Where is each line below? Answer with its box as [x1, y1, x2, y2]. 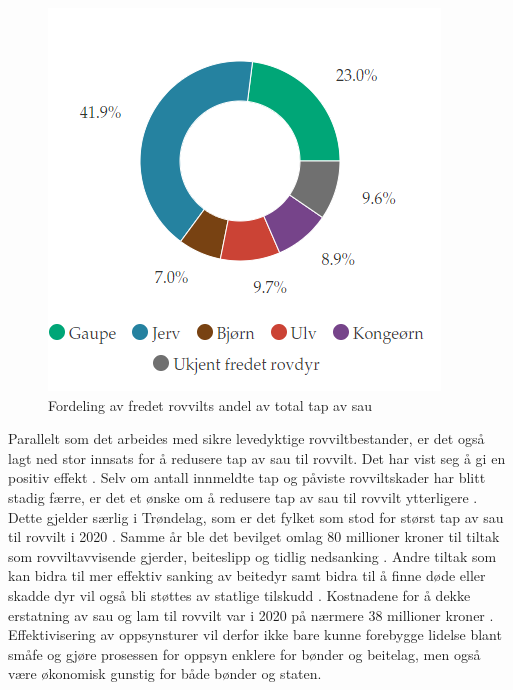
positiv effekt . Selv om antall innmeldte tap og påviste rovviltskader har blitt [8, 467, 486, 488]
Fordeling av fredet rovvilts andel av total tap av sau [48, 394, 373, 415]
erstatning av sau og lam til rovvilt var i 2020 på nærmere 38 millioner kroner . [8, 604, 494, 625]
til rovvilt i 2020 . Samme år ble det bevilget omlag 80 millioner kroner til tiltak [8, 526, 500, 547]
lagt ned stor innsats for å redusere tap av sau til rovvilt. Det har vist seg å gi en [8, 447, 506, 468]
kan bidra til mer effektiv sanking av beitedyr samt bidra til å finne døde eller [8, 565, 486, 586]
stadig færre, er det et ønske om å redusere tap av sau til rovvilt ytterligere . [8, 486, 478, 507]
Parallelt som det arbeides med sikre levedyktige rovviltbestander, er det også [8, 428, 485, 449]
